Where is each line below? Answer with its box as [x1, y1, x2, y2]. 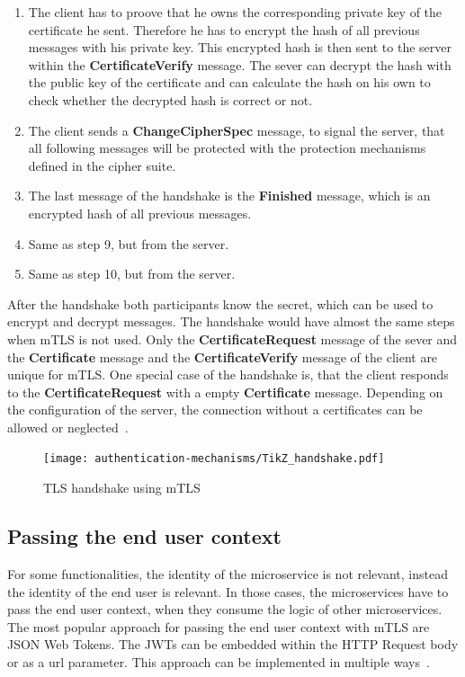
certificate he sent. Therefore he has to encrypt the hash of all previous [28, 20, 420, 39]
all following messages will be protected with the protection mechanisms [28, 138, 426, 157]
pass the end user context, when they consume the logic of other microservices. [7, 600, 443, 619]
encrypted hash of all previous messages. [28, 203, 252, 222]
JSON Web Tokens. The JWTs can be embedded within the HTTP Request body [7, 635, 459, 654]
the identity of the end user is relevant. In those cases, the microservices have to [7, 582, 449, 601]
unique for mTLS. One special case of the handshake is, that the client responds [7, 365, 449, 384]
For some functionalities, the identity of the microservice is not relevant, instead [7, 564, 448, 583]
